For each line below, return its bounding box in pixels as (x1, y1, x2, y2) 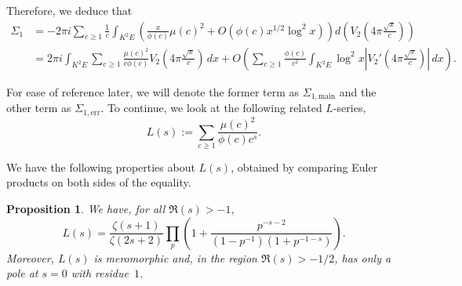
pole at (6, 265, 38, 281)
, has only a (334, 249, 391, 266)
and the (339, 83, 377, 100)
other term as (6, 100, 71, 116)
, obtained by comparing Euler (231, 158, 378, 175)
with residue (71, 265, 129, 281)
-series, (333, 100, 366, 116)
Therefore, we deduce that (6, 2, 133, 18)
